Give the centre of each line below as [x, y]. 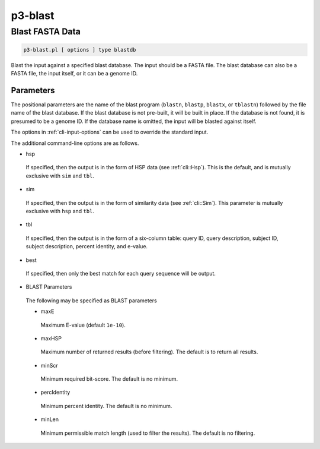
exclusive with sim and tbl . [60, 176]
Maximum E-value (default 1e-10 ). [83, 325]
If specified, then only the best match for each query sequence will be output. [121, 273]
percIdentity [55, 393]
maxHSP [51, 338]
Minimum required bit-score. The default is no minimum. [109, 379]
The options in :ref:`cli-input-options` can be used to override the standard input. [110, 132]
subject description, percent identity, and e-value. [87, 246]
